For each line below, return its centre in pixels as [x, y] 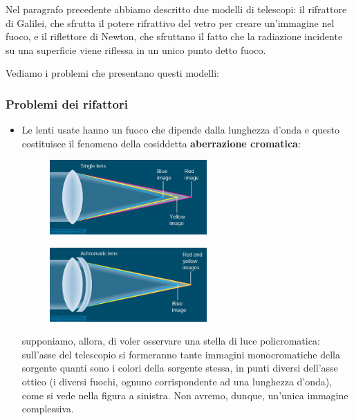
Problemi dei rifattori [67, 103]
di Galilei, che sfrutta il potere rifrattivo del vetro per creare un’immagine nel [170, 22]
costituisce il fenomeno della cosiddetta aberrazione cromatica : [161, 143]
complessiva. [48, 409]
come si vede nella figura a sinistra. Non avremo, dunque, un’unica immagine [185, 395]
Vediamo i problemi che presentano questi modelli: [113, 73]
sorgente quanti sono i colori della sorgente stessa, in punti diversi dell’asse [180, 368]
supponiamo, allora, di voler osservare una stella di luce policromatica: [171, 341]
